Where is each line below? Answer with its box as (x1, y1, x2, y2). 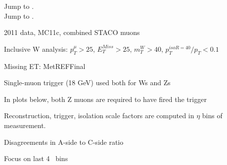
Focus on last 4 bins (4, 153, 68, 164)
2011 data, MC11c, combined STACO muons (4, 27, 140, 37)
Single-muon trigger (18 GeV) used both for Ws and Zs (4, 77, 171, 88)
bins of (202, 110, 223, 121)
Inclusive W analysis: (4, 43, 68, 54)
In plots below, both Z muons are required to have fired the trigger (4, 94, 207, 104)
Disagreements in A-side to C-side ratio (4, 136, 124, 147)
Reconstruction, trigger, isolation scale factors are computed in (4, 110, 194, 121)
